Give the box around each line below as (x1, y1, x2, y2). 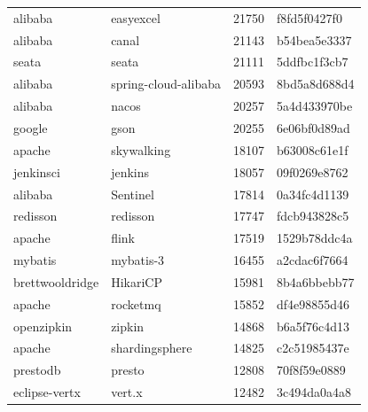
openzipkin (13, 316, 73, 335)
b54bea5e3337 (276, 30, 352, 49)
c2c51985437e (276, 338, 349, 357)
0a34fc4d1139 (276, 184, 349, 203)
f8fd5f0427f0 (276, 8, 342, 27)
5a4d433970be (276, 97, 353, 115)
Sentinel (111, 184, 154, 203)
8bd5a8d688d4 (276, 74, 355, 93)
